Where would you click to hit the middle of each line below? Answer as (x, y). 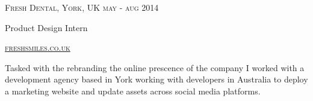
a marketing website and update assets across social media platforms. (133, 91)
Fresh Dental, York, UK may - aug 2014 (82, 7)
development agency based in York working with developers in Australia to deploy (156, 79)
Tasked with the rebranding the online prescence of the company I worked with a (155, 67)
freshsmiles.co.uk (38, 48)
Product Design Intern (46, 27)
